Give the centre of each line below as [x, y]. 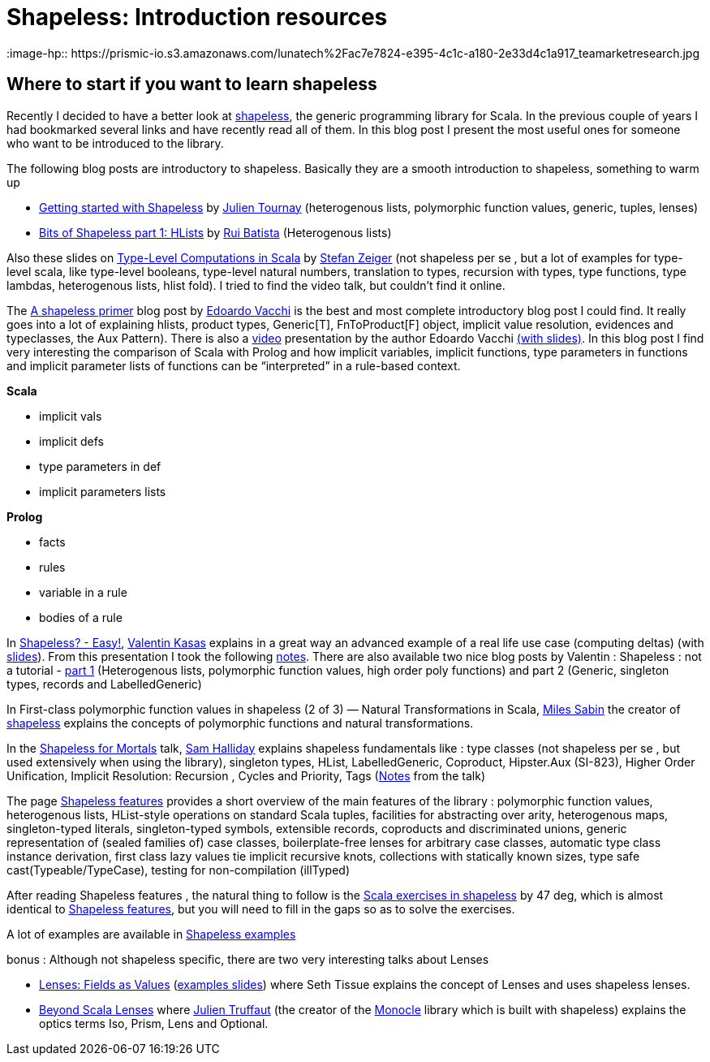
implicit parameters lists [103, 491]
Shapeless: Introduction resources [197, 17]
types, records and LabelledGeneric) [104, 684]
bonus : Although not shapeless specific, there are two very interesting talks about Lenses [248, 959]
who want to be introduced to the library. [115, 143]
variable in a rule [83, 592]
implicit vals [71, 416]
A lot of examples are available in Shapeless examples [151, 934]
